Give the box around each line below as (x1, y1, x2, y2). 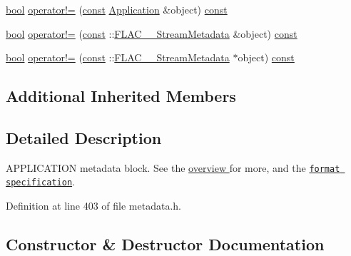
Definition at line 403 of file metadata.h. (6, 198, 181, 213)
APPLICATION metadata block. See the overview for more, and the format (6, 160, 340, 175)
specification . (6, 174, 75, 189)
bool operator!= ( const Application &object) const (6, 2, 228, 16)
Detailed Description (6, 126, 162, 148)
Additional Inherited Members (6, 85, 236, 107)
